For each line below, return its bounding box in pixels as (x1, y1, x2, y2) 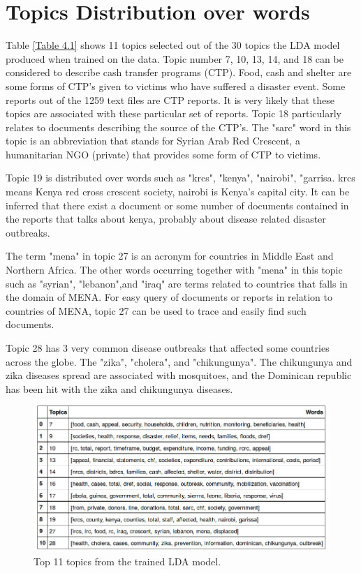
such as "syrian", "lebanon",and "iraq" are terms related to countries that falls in (6, 276, 348, 290)
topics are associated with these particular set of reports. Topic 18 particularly (6, 106, 342, 121)
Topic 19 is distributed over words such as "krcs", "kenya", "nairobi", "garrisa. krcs (6, 170, 355, 185)
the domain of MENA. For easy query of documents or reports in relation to (6, 290, 332, 304)
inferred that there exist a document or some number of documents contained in (6, 198, 349, 212)
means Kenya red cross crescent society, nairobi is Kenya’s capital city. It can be (6, 184, 350, 199)
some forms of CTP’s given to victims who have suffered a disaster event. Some (6, 78, 346, 93)
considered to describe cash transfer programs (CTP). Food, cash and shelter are (6, 65, 352, 80)
